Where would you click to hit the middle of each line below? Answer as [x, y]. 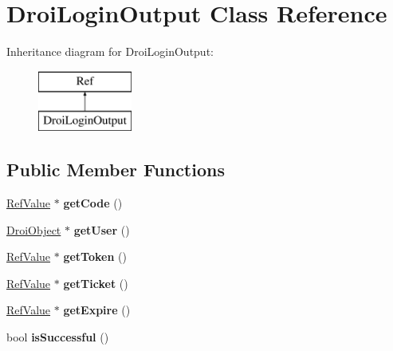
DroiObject [34, 229]
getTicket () [96, 283]
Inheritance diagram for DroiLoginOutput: [110, 51]
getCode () [93, 203]
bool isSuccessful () [58, 337]
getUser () [102, 229]
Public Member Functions [116, 170]
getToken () [95, 256]
